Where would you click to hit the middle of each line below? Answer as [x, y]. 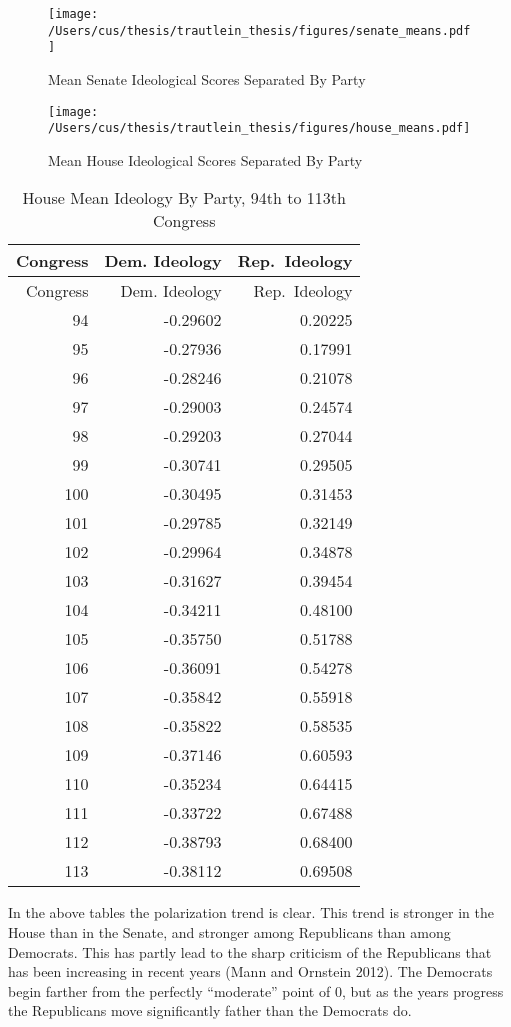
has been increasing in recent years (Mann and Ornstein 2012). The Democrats [250, 971]
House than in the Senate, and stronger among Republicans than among [229, 932]
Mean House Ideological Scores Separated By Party [205, 159]
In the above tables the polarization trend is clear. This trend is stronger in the [251, 912]
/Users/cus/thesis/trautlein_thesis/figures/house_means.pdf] [259, 128]
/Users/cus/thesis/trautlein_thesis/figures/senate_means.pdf [259, 30]
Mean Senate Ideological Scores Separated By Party [207, 78]
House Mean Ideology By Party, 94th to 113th [184, 198]
